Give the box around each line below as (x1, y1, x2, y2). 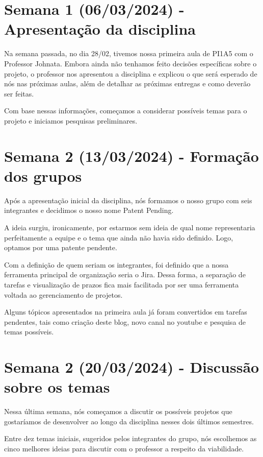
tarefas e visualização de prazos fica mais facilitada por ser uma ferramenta (4, 279, 239, 290)
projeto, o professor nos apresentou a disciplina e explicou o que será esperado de (4, 68, 257, 79)
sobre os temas (4, 376, 110, 397)
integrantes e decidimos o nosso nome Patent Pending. (4, 205, 174, 215)
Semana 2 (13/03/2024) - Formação (4, 145, 259, 166)
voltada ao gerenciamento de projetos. (4, 289, 123, 300)
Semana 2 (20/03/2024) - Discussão (4, 356, 259, 377)
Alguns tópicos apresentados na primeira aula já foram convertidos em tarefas (4, 306, 247, 317)
